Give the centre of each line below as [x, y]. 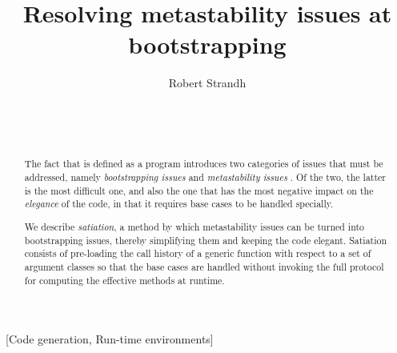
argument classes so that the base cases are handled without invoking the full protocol [204, 266]
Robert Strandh [207, 83]
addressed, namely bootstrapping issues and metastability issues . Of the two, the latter [205, 177]
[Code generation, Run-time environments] [110, 339]
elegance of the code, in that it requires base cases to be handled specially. [179, 204]
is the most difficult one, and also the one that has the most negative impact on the [199, 190]
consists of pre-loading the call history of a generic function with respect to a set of [198, 253]
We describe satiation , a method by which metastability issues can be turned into [194, 227]
